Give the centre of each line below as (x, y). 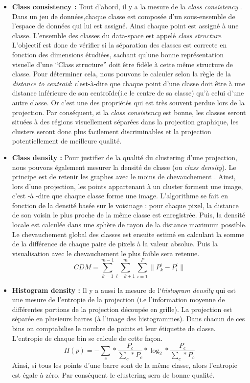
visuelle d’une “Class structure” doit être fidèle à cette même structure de (123, 64)
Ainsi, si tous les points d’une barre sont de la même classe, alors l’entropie (125, 365)
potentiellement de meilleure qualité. (67, 141)
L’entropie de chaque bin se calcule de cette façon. (87, 338)
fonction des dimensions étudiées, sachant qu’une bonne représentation (118, 54)
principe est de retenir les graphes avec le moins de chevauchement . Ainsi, (124, 177)
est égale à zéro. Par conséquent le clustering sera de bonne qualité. (113, 374)
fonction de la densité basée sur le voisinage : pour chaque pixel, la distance (125, 205)
